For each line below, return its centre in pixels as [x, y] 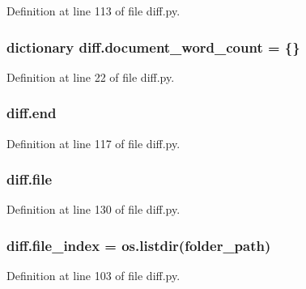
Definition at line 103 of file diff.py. [93, 276]
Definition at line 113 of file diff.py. [93, 11]
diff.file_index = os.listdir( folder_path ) [139, 245]
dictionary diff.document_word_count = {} [153, 47]
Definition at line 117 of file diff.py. [93, 143]
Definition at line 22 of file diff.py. [91, 76]
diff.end [32, 113]
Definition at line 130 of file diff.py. [93, 209]
